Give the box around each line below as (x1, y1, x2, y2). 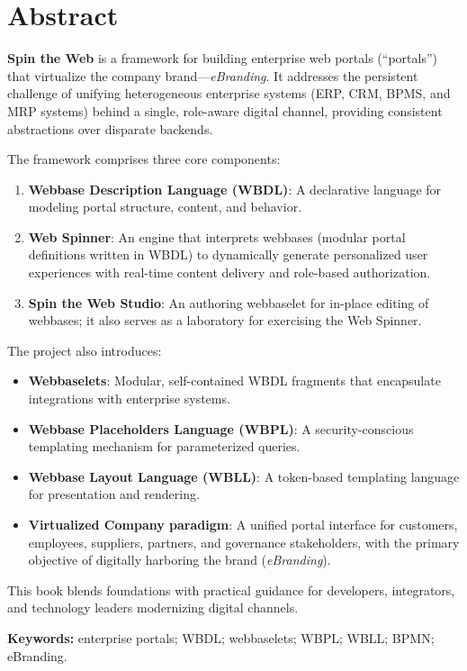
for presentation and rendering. (28, 485, 200, 503)
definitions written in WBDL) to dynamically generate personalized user (28, 245, 428, 264)
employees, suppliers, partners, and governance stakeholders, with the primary (28, 532, 460, 551)
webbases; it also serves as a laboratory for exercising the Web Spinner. (28, 311, 422, 330)
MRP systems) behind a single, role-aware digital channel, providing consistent (7, 101, 443, 120)
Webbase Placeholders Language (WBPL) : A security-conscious (28, 419, 414, 438)
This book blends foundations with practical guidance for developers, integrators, (7, 580, 455, 599)
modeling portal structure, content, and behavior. (28, 197, 302, 216)
